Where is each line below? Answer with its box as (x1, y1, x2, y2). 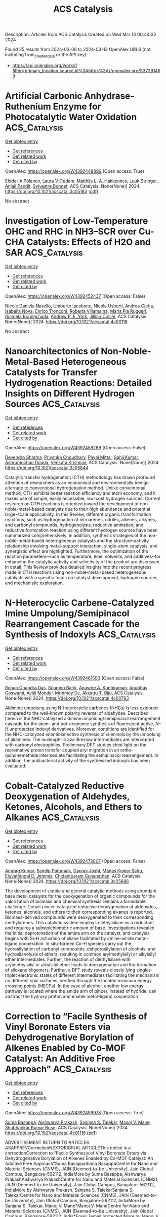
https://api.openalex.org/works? (12, 62, 78, 68)
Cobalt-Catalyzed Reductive (5, 780, 124, 791)
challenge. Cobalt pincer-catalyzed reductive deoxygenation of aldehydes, (5, 903, 157, 909)
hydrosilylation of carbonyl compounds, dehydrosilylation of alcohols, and (5, 946, 156, 951)
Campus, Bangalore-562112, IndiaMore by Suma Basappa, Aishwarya (5, 1171, 146, 1177)
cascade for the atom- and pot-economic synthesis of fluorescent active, (5, 721, 155, 727)
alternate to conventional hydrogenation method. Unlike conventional (5, 485, 146, 491)
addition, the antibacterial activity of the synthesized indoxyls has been (5, 757, 150, 763)
